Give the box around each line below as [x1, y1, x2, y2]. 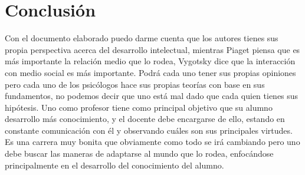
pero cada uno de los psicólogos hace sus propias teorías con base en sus [5, 78, 265, 90]
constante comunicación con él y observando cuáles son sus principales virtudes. [5, 124, 293, 136]
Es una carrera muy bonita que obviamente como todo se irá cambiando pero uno [5, 136, 300, 148]
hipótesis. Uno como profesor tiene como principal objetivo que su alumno [5, 101, 273, 113]
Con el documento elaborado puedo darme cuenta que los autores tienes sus [5, 32, 278, 44]
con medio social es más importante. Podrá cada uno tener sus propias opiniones [5, 66, 296, 78]
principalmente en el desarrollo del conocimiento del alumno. [5, 159, 224, 171]
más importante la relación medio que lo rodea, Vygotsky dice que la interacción [5, 55, 296, 67]
